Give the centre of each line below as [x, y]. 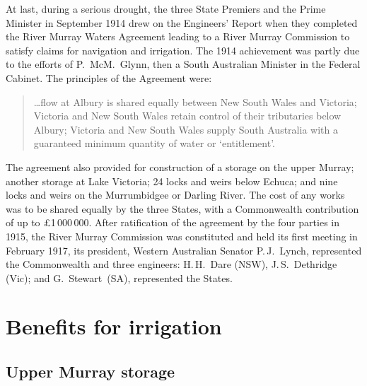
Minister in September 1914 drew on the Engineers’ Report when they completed [182, 22]
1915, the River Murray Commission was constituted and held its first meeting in [182, 236]
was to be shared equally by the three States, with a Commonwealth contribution [182, 208]
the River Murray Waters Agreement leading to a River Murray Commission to [178, 36]
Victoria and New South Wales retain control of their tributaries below [187, 116]
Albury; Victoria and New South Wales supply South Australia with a [186, 129]
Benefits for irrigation [114, 326]
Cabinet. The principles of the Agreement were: [109, 77]
